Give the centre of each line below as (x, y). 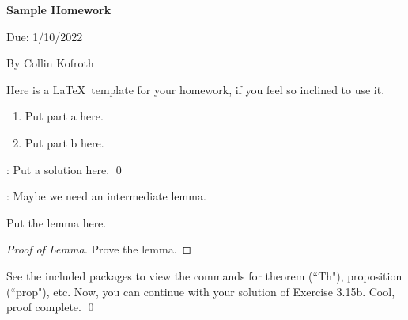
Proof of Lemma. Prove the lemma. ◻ (99, 249)
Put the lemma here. (57, 222)
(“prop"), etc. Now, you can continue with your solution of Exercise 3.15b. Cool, (201, 291)
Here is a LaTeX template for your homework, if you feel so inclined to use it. (196, 89)
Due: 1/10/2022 (45, 36)
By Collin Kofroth (50, 63)
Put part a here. (64, 116)
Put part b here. (64, 142)
